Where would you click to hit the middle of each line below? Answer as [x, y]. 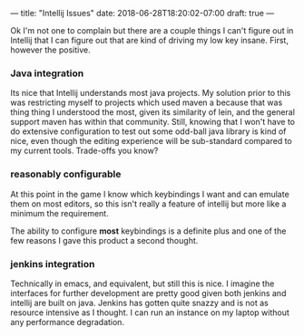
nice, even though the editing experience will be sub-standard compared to [152, 141]
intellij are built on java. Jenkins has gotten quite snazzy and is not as [139, 302]
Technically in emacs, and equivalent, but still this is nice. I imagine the [142, 283]
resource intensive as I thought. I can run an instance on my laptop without [150, 312]
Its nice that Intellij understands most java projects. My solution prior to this [151, 93]
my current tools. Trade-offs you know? [84, 151]
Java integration [47, 73]
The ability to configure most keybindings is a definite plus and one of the [148, 231]
